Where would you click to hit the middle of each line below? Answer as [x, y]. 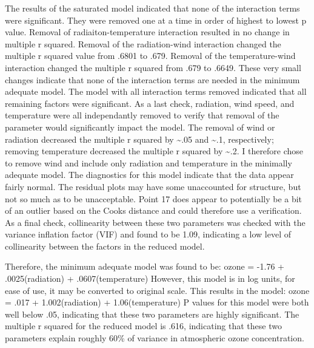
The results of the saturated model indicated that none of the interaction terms [152, 8]
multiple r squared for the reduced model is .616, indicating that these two [143, 326]
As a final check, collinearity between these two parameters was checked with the [155, 222]
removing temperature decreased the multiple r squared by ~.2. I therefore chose [154, 151]
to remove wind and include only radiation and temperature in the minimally [149, 162]
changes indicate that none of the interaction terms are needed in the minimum [152, 79]
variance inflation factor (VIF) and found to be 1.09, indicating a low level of [148, 234]
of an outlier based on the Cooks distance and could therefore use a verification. [153, 210]
